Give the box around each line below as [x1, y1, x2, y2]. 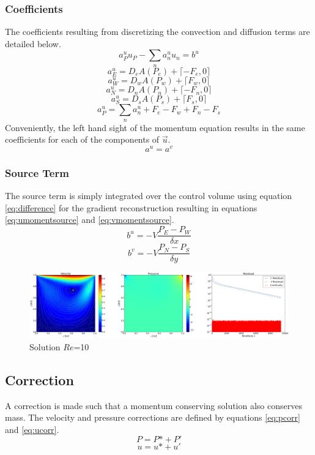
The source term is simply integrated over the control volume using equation [5, 189, 292, 202]
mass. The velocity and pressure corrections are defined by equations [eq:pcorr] [5, 411, 300, 424]
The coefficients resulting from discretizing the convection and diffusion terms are [5, 25, 310, 38]
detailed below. [5, 37, 61, 50]
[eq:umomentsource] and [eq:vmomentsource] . [5, 213, 174, 226]
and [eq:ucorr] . [5, 423, 59, 435]
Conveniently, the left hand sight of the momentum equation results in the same [5, 121, 305, 133]
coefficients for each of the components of [5, 133, 160, 146]
